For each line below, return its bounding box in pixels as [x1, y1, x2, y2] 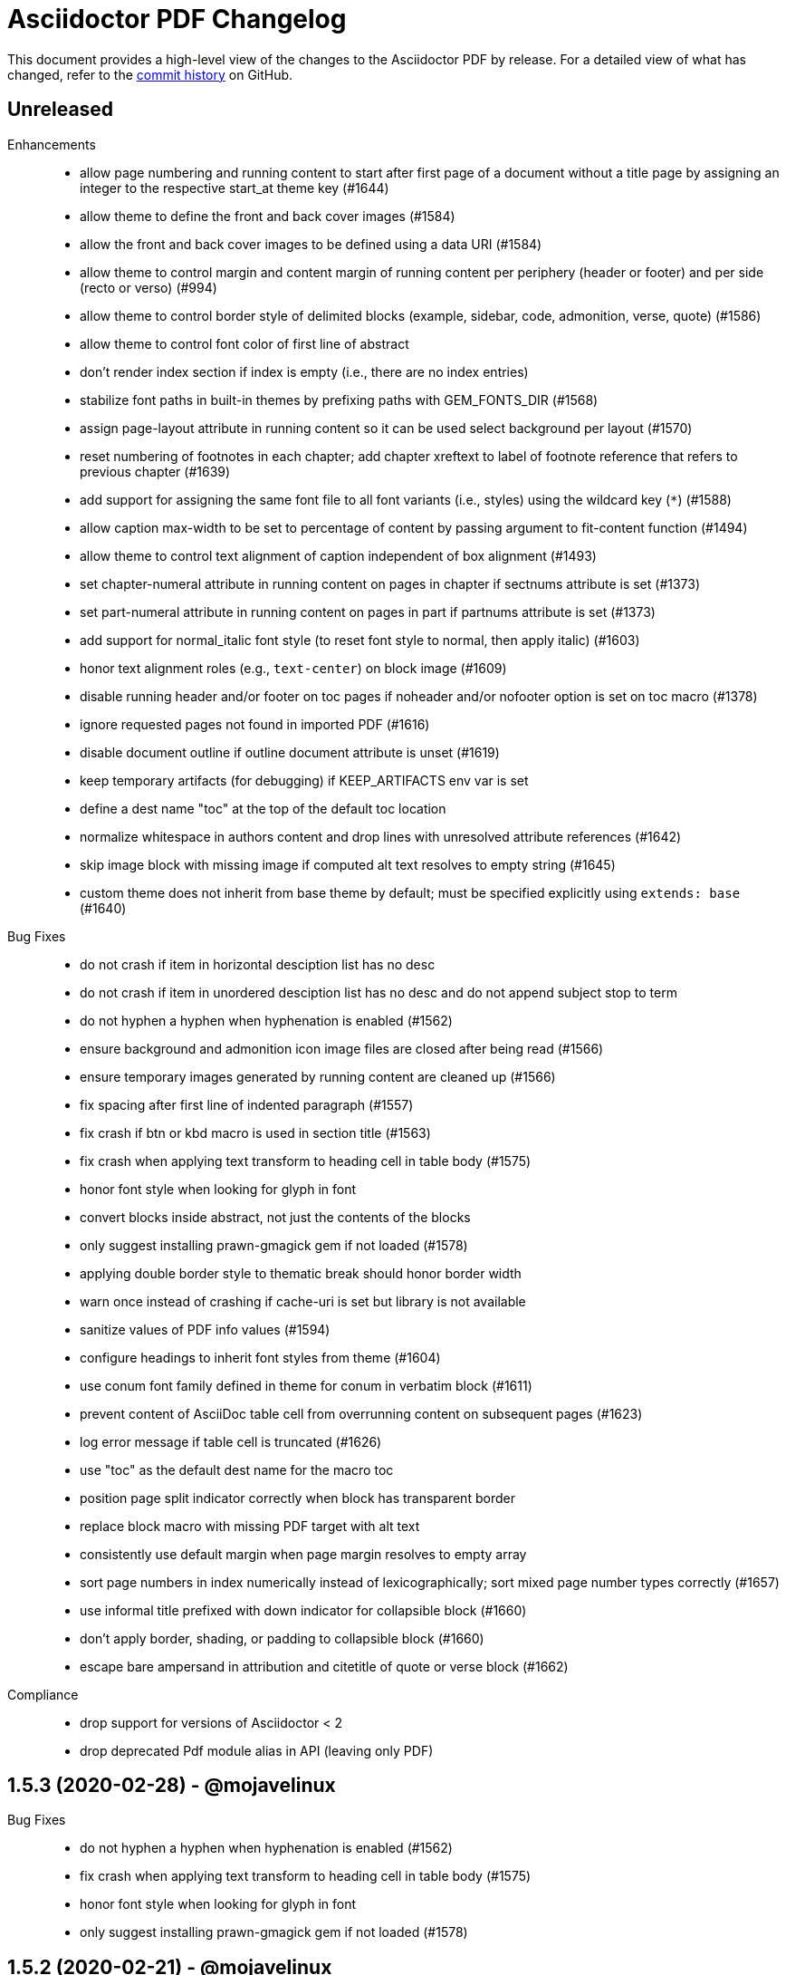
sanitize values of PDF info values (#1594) [80, 1321, 331, 1337]
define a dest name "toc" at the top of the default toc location [80, 800, 446, 816]
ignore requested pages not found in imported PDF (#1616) [80, 716, 430, 732]
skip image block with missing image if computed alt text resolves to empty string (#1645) [80, 856, 616, 872]
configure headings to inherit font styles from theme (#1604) [80, 1349, 441, 1365]
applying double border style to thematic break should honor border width [80, 1265, 522, 1281]
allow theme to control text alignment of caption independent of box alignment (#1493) [80, 547, 597, 564]
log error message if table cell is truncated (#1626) [80, 1433, 382, 1450]
